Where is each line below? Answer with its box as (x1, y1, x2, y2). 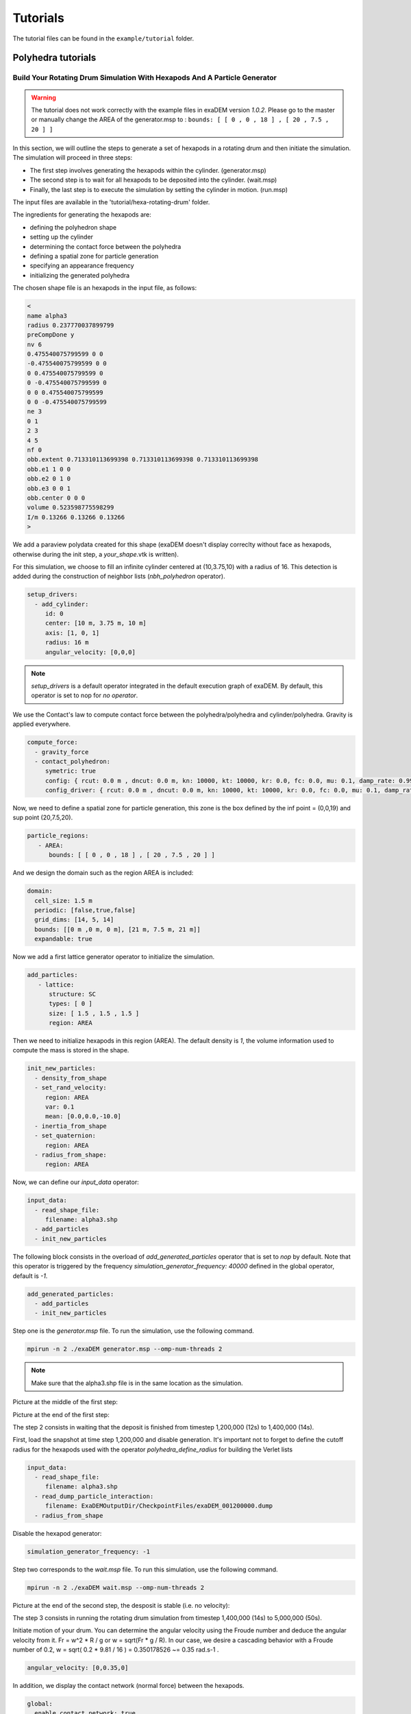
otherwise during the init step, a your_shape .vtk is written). (12, 550, 179, 558)
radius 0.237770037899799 (27, 321, 114, 329)
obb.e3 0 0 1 (27, 484, 71, 492)
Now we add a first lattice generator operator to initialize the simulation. (12, 953, 215, 961)
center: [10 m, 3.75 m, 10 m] (45, 619, 147, 627)
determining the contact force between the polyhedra (29, 242, 182, 250)
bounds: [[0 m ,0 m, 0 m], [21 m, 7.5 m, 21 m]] (34, 926, 201, 933)
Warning (31, 93, 56, 101)
